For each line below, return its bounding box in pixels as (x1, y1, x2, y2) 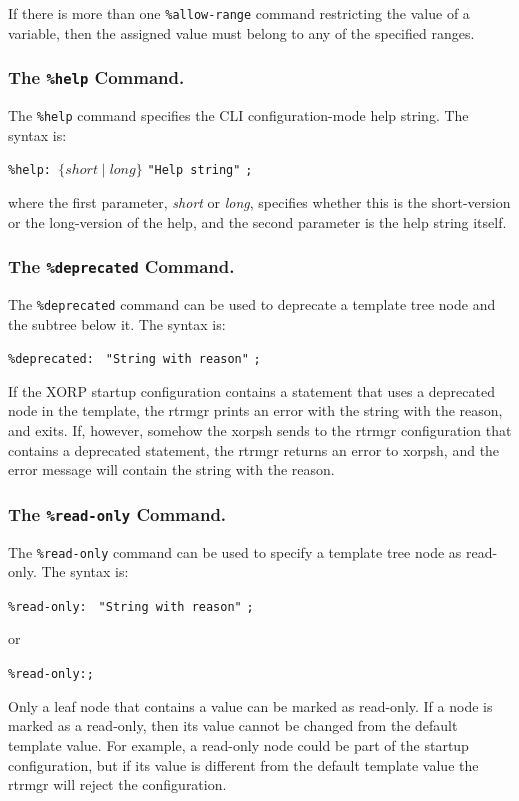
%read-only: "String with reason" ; (8, 599, 254, 614)
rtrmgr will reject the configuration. (8, 774, 227, 795)
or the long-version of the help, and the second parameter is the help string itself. (8, 211, 507, 232)
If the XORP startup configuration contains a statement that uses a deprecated (8, 380, 495, 401)
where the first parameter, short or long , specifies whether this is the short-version (8, 191, 511, 212)
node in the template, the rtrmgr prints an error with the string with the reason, (8, 400, 503, 421)
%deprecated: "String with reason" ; (8, 352, 261, 367)
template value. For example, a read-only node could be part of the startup (8, 734, 469, 755)
